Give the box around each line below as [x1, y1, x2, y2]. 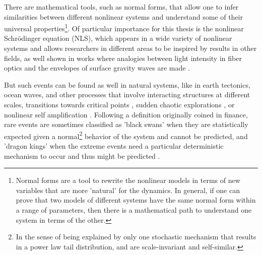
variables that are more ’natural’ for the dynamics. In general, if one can [16, 184, 240, 195]
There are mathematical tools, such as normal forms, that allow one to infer [4, 2, 239, 12]
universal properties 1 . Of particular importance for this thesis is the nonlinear [4, 22, 244, 33]
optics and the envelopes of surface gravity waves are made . [4, 62, 190, 73]
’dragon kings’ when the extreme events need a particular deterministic [4, 141, 224, 151]
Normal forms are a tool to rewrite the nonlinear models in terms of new [16, 175, 240, 185]
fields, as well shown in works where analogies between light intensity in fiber [4, 52, 242, 63]
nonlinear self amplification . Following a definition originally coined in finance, [4, 109, 248, 119]
